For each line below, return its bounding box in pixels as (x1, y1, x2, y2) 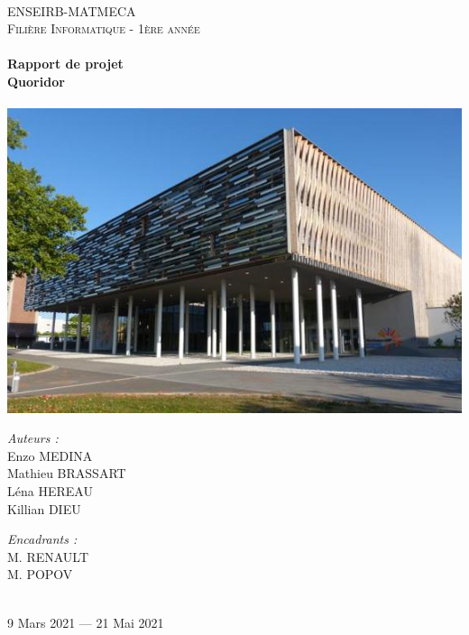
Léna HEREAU (7, 482, 93, 501)
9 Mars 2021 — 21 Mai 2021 (7, 612, 164, 631)
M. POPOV (7, 565, 73, 584)
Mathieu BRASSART (7, 464, 126, 483)
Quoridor (7, 71, 65, 90)
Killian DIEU (7, 499, 81, 518)
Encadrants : (7, 529, 78, 548)
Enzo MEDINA (7, 446, 93, 465)
